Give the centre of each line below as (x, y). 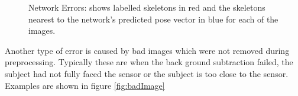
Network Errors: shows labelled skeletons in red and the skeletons (147, 7)
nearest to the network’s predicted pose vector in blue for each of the (153, 19)
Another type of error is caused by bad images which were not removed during (147, 50)
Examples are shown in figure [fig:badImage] (85, 85)
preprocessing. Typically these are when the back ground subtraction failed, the (149, 62)
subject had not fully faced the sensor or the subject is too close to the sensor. (147, 73)
